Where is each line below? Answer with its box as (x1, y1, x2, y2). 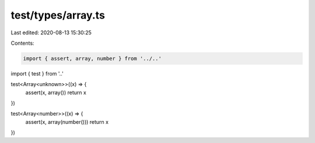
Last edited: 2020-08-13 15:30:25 (10, 29, 92, 36)
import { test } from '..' (10, 70, 64, 77)
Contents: (10, 40, 34, 47)
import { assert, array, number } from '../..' (23, 55, 162, 62)
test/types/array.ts (10, 9, 105, 22)
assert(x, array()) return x (25, 89, 87, 96)
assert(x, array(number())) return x (25, 118, 109, 125)
